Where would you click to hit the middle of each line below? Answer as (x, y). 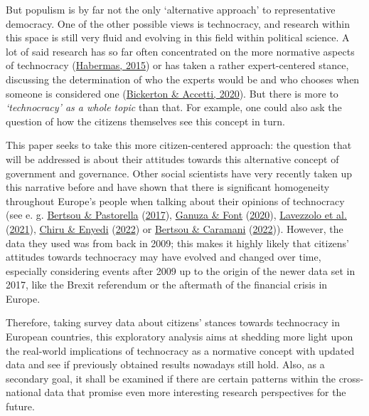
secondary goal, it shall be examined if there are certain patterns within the (171, 378)
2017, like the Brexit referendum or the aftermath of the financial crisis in (167, 285)
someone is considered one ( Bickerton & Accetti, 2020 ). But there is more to (172, 93)
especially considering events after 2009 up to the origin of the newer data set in (181, 270)
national (23, 392)
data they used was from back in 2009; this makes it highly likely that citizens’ (178, 243)
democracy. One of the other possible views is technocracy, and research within (178, 23)
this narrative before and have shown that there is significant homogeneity (168, 187)
